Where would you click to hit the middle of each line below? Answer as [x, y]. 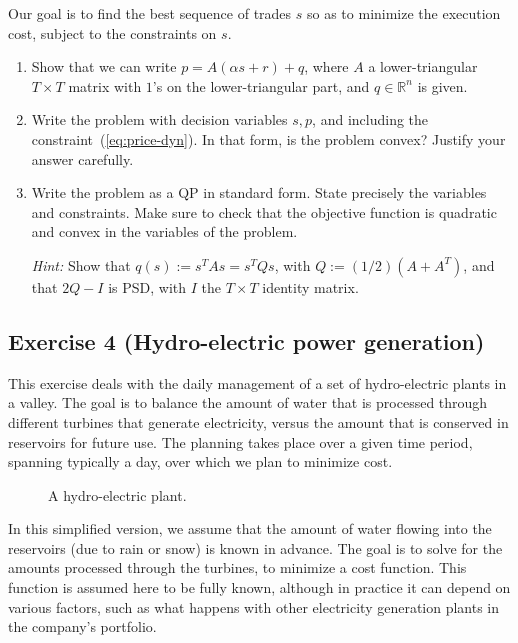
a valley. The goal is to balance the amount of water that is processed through [248, 402]
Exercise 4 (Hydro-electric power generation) [246, 340]
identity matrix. [310, 286]
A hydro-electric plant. [117, 494]
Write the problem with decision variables [159, 119]
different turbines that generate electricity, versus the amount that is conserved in [258, 421]
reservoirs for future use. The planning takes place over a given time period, [240, 441]
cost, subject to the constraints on [112, 32]
